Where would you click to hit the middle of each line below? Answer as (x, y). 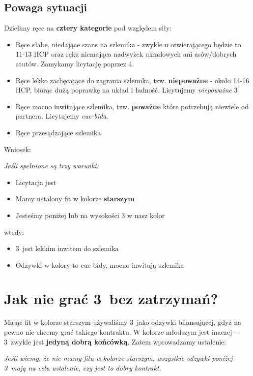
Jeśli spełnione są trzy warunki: (51, 166)
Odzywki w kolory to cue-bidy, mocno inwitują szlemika (100, 265)
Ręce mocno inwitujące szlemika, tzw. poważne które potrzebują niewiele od (132, 106)
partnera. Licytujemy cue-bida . (62, 116)
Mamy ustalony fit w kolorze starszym (75, 199)
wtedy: (14, 232)
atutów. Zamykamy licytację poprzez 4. (75, 63)
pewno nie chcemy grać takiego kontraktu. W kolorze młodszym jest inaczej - (120, 332)
